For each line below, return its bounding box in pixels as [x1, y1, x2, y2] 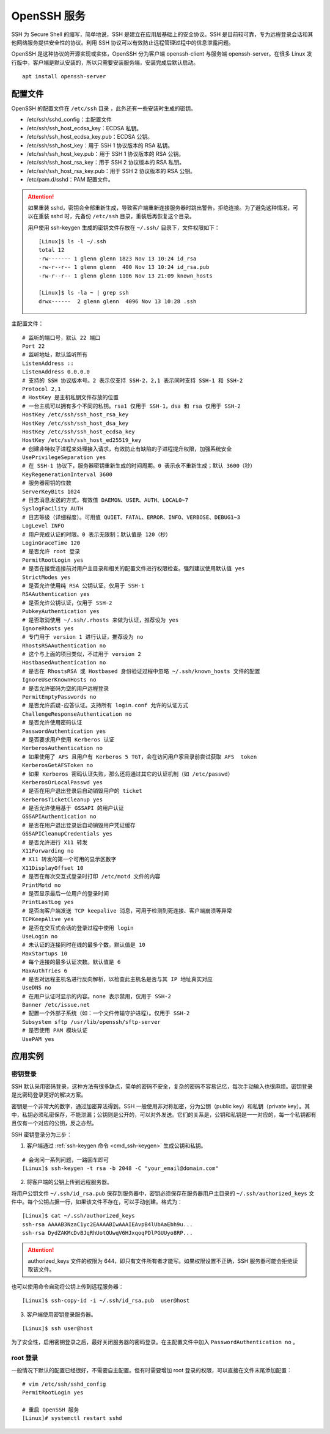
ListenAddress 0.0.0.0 [22, 369, 90, 375]
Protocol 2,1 [22, 385, 61, 392]
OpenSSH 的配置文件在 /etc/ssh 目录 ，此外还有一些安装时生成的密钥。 [11, 105, 197, 112]
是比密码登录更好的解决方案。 [11, 1091, 87, 1098]
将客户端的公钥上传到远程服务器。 [26, 1178, 112, 1186]
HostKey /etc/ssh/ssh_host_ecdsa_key [22, 428, 136, 435]
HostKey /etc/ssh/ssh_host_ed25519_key [22, 437, 142, 444]
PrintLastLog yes [22, 899, 74, 906]
